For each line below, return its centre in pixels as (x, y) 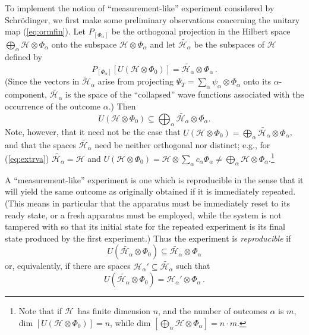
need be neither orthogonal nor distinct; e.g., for (182, 144)
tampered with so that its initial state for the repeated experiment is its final (145, 226)
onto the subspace (84, 44)
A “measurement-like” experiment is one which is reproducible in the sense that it (154, 179)
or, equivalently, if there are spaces (68, 266)
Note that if (40, 311)
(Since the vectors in (42, 81)
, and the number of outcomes (213, 311)
